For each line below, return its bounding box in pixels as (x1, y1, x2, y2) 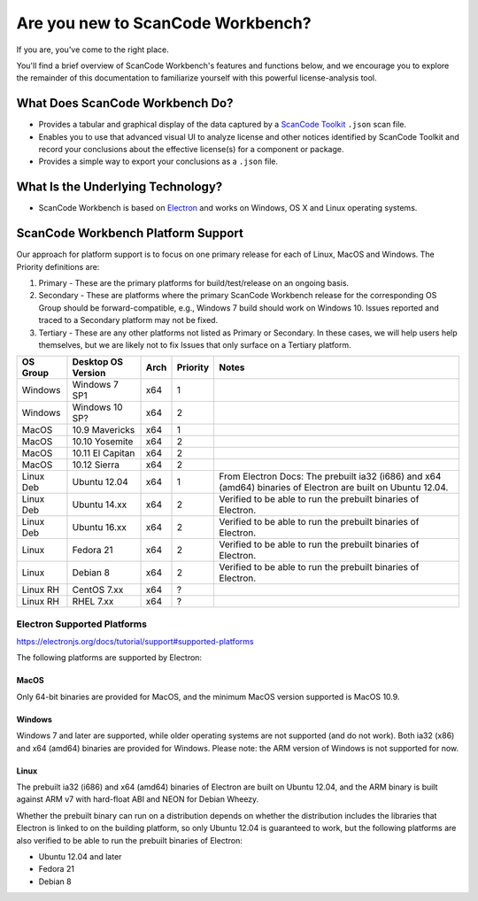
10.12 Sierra (72, 458, 119, 471)
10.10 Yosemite (72, 435, 134, 448)
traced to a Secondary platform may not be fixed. (38, 315, 219, 326)
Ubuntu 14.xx (72, 498, 127, 511)
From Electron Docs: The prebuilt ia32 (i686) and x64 (219, 470, 442, 482)
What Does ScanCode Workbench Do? (16, 96, 234, 111)
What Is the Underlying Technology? (16, 180, 223, 195)
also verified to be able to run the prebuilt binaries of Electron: (16, 835, 243, 845)
